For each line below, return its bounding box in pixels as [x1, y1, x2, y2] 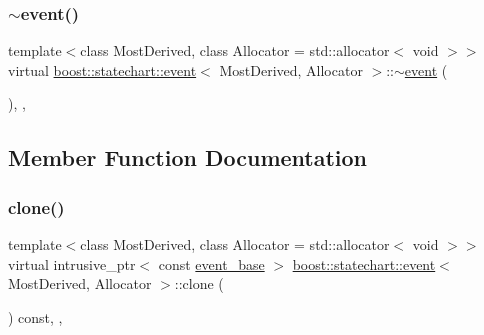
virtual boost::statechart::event [8, 59, 197, 80]
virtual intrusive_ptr [8, 253, 136, 274]
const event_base [158, 253, 265, 274]
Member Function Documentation [8, 142, 368, 173]
